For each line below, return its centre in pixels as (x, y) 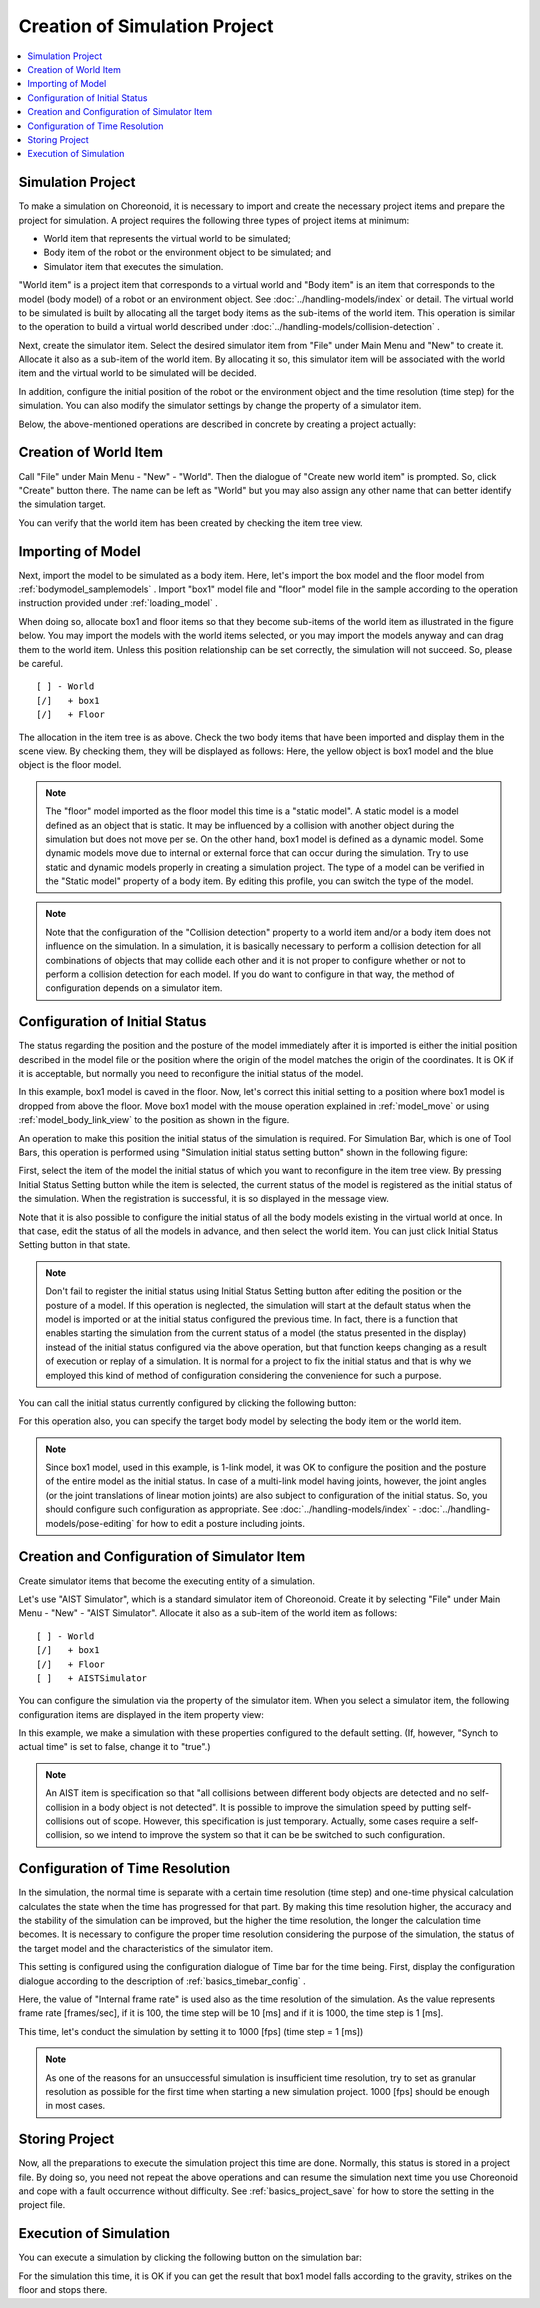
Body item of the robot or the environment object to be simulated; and (187, 252)
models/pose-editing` (90, 1523)
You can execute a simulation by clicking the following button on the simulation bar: (190, 2257)
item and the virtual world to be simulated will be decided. (137, 373)
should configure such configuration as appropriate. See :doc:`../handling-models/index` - (231, 1509)
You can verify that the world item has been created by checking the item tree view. (191, 522)
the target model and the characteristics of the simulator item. (146, 1948)
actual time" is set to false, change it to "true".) (114, 1747)
